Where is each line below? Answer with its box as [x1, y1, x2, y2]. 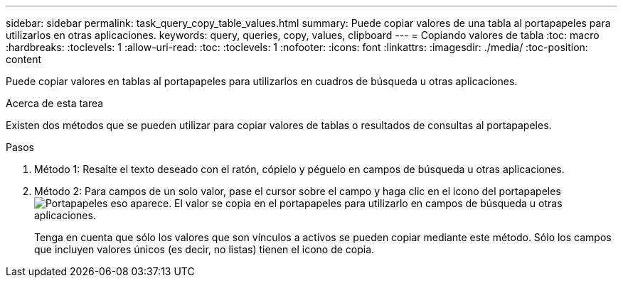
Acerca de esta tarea [6, 97, 104, 109]
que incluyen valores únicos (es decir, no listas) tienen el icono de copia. [34, 243, 375, 255]
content [6, 53, 42, 65]
